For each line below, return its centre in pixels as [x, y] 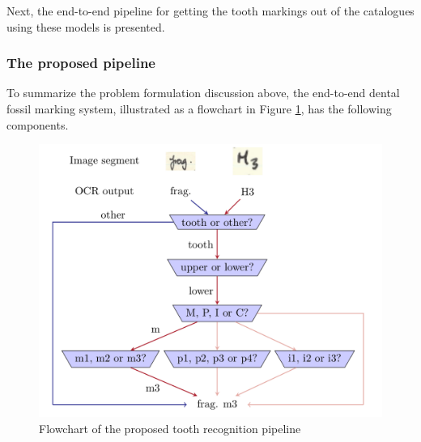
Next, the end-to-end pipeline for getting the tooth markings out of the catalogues [210, 11]
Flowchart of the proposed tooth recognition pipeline [170, 428]
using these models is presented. [86, 26]
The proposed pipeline [81, 63]
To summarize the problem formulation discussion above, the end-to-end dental [203, 93]
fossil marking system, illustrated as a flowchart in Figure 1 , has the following [199, 108]
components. [38, 124]
